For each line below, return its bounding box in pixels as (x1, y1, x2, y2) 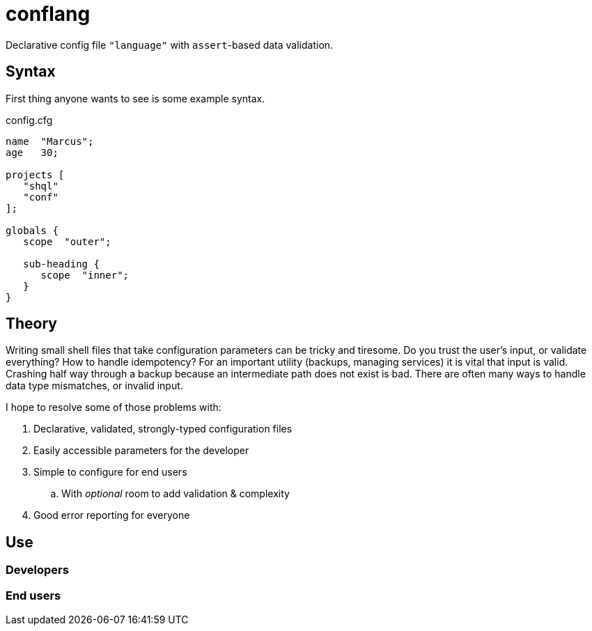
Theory (6, 315, 58, 333)
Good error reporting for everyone (33, 509, 190, 522)
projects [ (6, 169, 65, 180)
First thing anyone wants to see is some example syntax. (6, 92, 265, 104)
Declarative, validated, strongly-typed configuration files (33, 423, 293, 435)
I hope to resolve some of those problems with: (6, 401, 221, 414)
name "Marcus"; (6, 135, 94, 147)
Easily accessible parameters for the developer (33, 444, 249, 457)
